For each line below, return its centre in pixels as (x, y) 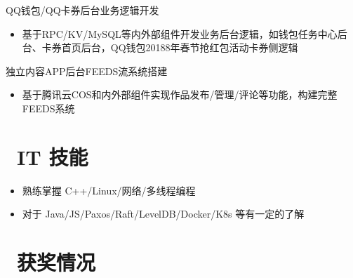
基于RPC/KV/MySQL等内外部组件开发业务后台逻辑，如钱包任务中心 (180, 33)
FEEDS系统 (48, 108)
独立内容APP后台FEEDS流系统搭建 (87, 71)
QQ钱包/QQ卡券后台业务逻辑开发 (82, 10)
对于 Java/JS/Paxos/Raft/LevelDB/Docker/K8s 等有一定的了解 (163, 214)
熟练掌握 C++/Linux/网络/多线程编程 (109, 190)
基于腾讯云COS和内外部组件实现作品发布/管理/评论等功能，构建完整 (180, 94)
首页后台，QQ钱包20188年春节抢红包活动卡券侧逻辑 (180, 47)
